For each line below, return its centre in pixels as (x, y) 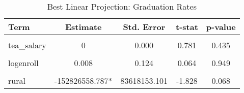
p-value (221, 27)
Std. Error (144, 27)
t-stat (187, 27)
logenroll (23, 63)
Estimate (83, 27)
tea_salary (27, 45)
